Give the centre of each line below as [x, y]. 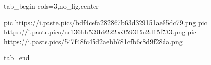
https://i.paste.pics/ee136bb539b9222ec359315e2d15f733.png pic [100, 32]
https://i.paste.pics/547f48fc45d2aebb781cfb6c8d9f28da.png [93, 41]
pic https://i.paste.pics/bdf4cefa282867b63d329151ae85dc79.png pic [105, 22]
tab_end [17, 57]
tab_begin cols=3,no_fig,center [51, 6]
